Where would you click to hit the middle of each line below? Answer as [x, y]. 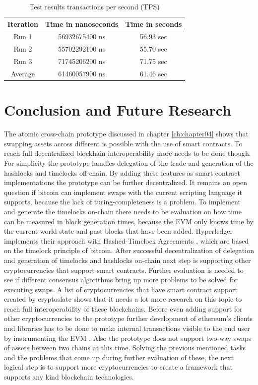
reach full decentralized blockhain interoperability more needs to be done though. [128, 153]
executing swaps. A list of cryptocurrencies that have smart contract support [121, 289]
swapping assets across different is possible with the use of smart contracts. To [123, 143]
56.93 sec [154, 36]
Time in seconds [154, 24]
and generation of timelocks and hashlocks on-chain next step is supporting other [128, 260]
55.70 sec [154, 49]
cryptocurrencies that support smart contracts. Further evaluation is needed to [124, 270]
